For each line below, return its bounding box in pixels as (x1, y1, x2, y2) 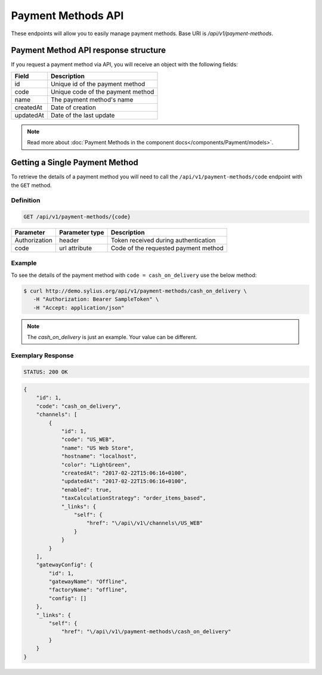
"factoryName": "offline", (48, 587, 128, 593)
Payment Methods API (11, 9, 124, 22)
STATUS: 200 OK (23, 368, 68, 375)
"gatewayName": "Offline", (48, 578, 128, 585)
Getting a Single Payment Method (11, 158, 138, 168)
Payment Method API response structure (11, 45, 166, 56)
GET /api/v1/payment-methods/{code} (23, 214, 131, 220)
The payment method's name (51, 95, 134, 104)
